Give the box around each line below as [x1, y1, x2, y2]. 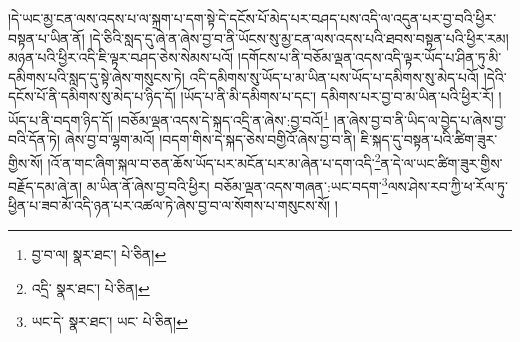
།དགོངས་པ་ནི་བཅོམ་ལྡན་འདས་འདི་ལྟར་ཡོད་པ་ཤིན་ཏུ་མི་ [237, 47, 502, 68]
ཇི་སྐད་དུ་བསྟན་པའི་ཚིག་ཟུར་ [360, 129, 498, 150]
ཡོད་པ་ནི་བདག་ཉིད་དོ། [8, 109, 114, 130]
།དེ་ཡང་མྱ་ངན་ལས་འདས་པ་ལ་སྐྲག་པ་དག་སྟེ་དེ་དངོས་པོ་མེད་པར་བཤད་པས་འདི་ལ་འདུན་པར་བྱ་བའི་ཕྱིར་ [8, 8, 497, 28]
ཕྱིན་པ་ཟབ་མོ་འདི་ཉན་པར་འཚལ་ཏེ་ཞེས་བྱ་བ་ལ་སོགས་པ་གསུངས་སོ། [8, 195, 331, 216]
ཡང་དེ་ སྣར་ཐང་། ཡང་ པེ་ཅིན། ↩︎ [31, 311, 188, 332]
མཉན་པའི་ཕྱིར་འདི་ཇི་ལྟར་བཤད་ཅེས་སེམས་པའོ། [8, 47, 234, 68]
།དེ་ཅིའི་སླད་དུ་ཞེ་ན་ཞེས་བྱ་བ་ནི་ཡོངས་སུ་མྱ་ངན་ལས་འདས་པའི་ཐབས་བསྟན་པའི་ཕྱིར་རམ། [89, 27, 509, 48]
